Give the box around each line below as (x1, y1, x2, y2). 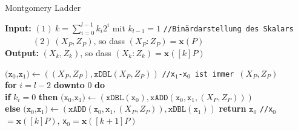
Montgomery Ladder (5, 1, 81, 13)
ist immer (194, 69, 234, 78)
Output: (5, 46, 39, 59)
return (219, 102, 247, 115)
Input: (5, 21, 31, 34)
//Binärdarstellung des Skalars (163, 24, 294, 33)
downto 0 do (53, 78, 105, 91)
